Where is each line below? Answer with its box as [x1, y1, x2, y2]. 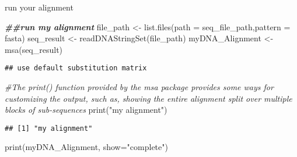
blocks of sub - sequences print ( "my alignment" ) [5, 104, 167, 116]
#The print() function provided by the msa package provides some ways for [5, 81, 274, 93]
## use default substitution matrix [5, 64, 147, 73]
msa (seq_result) [5, 43, 63, 55]
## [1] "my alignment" [5, 124, 93, 133]
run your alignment [5, 1, 74, 13]
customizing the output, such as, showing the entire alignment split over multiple [5, 92, 292, 104]
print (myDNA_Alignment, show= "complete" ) [5, 141, 168, 153]
